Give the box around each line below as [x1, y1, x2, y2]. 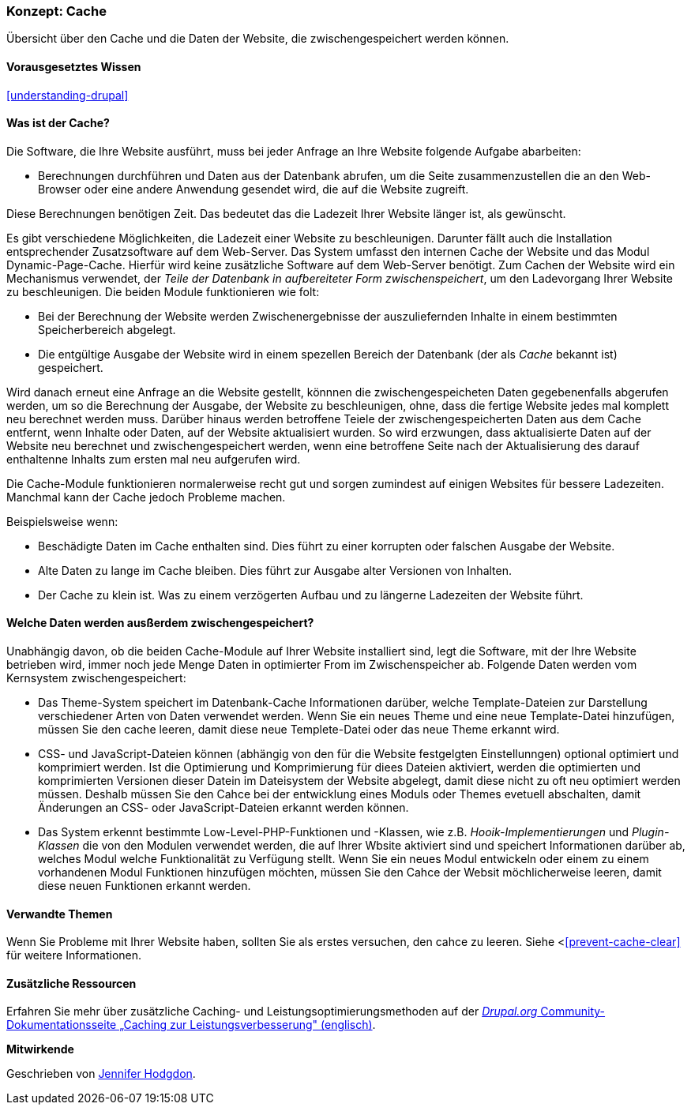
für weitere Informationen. [6, 948, 142, 963]
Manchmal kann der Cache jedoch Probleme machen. [6, 490, 286, 504]
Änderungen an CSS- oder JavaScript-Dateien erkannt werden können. [38, 801, 409, 815]
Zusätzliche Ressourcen [6, 976, 137, 990]
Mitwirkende [6, 1042, 74, 1057]
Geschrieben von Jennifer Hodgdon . [6, 1067, 196, 1081]
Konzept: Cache [6, 3, 107, 19]
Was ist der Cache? [6, 116, 110, 130]
